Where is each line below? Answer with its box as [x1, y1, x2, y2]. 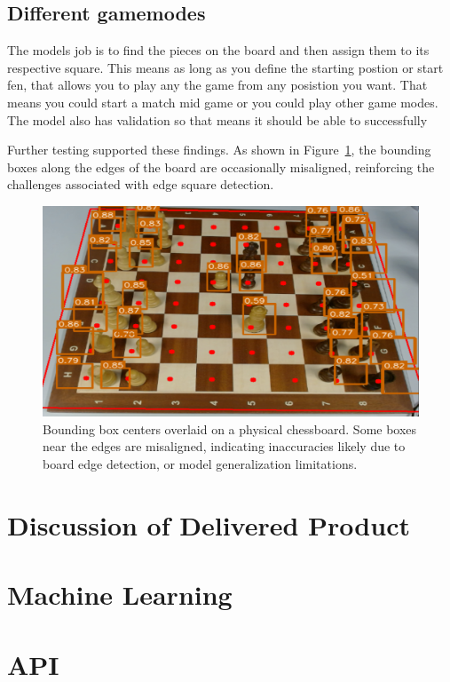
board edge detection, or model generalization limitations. [43, 454, 358, 472]
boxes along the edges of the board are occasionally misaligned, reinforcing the [7, 157, 435, 176]
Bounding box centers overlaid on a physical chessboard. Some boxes [43, 419, 417, 438]
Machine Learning [7, 576, 233, 613]
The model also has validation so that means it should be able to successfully [7, 110, 428, 129]
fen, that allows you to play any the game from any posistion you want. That [7, 75, 428, 94]
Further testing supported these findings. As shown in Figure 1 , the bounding [7, 140, 431, 159]
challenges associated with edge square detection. [7, 175, 274, 194]
